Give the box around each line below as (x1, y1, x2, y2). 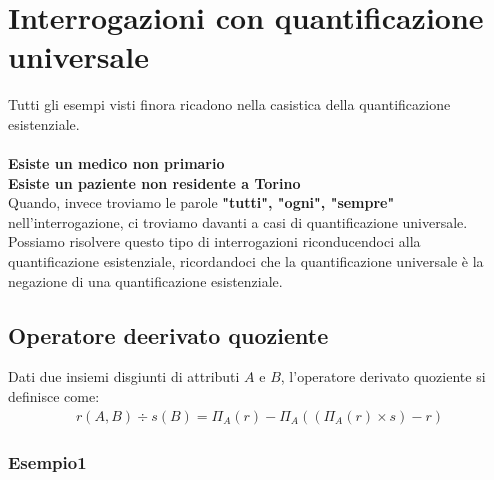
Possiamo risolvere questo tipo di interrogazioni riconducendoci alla (8, 231, 421, 252)
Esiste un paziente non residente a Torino (8, 172, 301, 193)
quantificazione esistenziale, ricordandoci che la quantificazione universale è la (8, 251, 484, 272)
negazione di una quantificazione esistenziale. (8, 270, 283, 291)
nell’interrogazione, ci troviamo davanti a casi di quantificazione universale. (8, 211, 468, 232)
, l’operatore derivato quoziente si (280, 366, 486, 387)
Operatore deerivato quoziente (8, 319, 329, 350)
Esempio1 (8, 449, 87, 474)
